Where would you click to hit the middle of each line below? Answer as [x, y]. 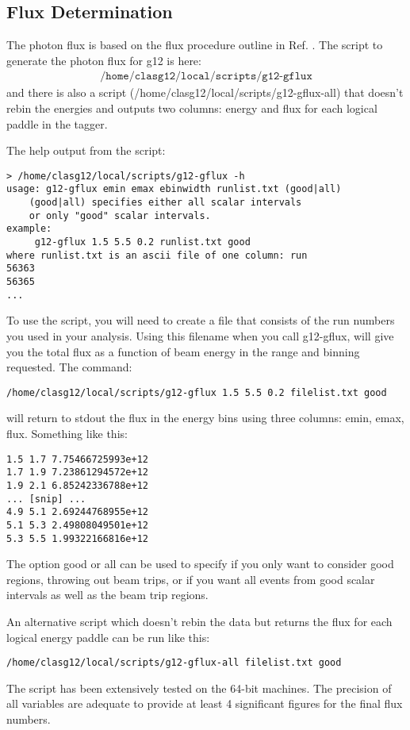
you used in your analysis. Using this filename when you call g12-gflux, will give [200, 335]
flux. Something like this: [67, 433]
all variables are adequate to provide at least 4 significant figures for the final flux [205, 703]
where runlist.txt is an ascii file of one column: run [157, 255]
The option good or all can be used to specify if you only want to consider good [200, 564]
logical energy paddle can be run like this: [108, 637]
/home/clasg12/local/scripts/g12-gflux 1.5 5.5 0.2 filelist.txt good [197, 392]
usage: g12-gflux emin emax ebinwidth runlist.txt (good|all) [174, 189]
